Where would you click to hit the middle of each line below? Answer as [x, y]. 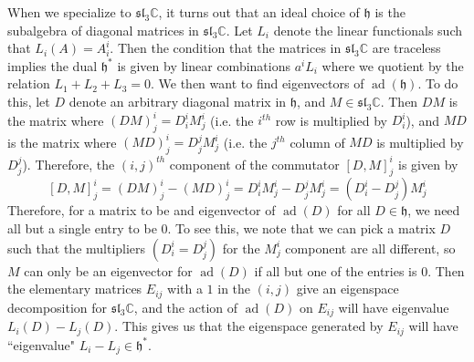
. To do [438, 83]
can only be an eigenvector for [108, 270]
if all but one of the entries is [336, 270]
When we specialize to [69, 12]
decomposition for [58, 307]
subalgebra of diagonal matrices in [103, 30]
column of [317, 142]
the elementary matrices [75, 289]
